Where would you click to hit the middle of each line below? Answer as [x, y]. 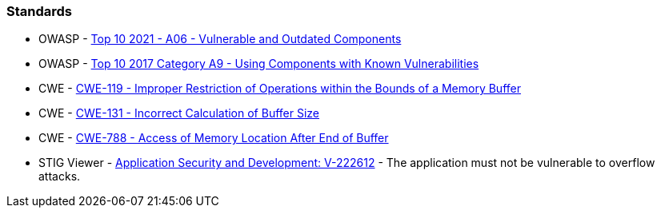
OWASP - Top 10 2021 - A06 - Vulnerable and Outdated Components [220, 39]
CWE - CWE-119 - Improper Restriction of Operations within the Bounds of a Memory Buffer [280, 89]
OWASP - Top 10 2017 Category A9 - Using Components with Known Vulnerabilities [259, 64]
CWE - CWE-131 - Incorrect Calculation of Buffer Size [179, 113]
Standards [40, 11]
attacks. [60, 176]
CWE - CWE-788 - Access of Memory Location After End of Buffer [214, 138]
